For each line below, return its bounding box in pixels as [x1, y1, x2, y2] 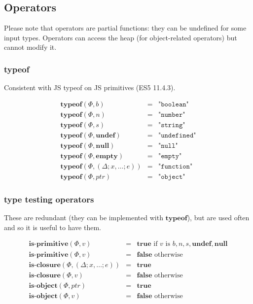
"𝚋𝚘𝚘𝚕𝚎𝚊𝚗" [158, 101, 189, 108]
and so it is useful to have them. [4, 222, 101, 232]
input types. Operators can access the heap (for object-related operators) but [4, 32, 237, 42]
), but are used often [187, 212, 250, 223]
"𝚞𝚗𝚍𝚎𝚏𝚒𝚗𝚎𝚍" [158, 132, 196, 139]
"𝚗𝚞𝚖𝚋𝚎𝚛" [158, 111, 185, 118]
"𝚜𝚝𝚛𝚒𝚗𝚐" [158, 121, 185, 129]
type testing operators [4, 193, 94, 205]
